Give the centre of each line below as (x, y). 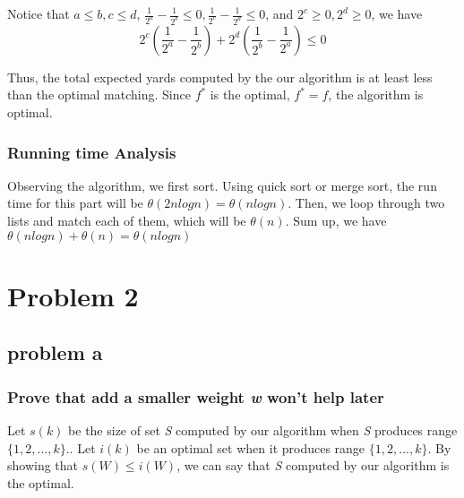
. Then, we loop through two (366, 203)
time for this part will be (75, 203)
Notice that (39, 13)
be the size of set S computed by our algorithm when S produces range (263, 430)
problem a (55, 352)
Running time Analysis (92, 152)
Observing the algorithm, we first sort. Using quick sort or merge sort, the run (222, 185)
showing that (43, 465)
